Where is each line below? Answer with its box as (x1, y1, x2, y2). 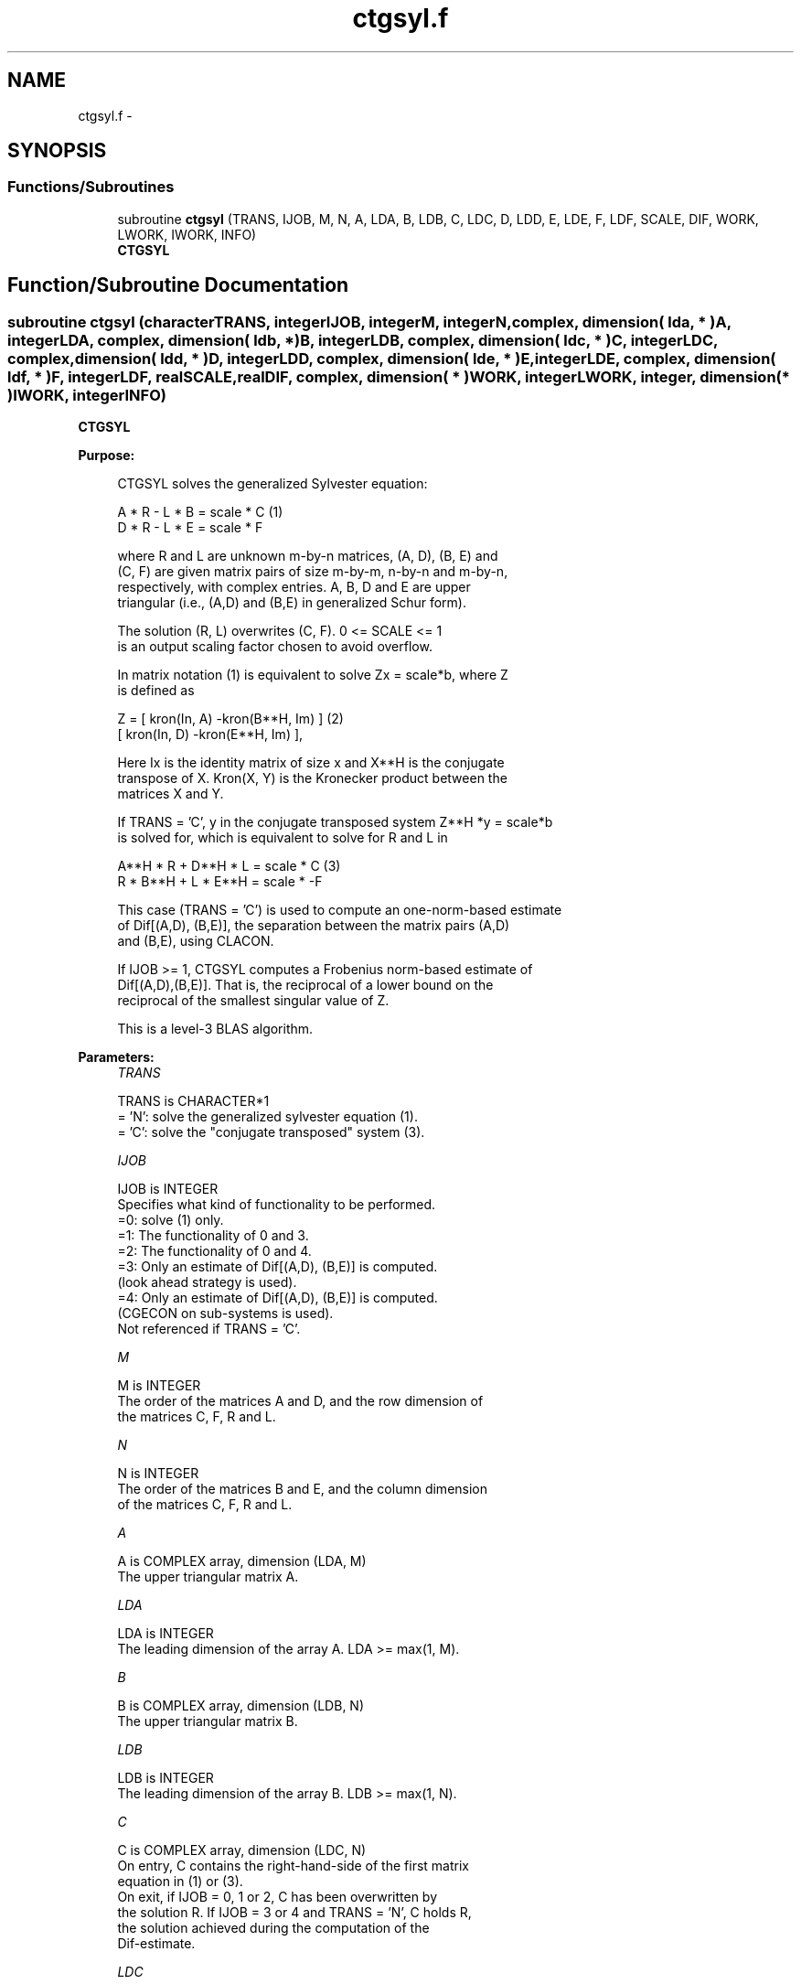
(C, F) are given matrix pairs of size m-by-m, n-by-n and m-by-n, (117, 563, 508, 580)
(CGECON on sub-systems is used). (117, 1305, 334, 1322)
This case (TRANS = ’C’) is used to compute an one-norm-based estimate (117, 902, 562, 918)
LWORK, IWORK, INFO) (117, 226, 257, 242)
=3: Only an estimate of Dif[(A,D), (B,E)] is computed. (117, 1259, 438, 1275)
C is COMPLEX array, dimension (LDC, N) (117, 1842, 367, 1859)
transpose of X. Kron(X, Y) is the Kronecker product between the (117, 770, 507, 787)
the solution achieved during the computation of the (117, 1920, 430, 1936)
